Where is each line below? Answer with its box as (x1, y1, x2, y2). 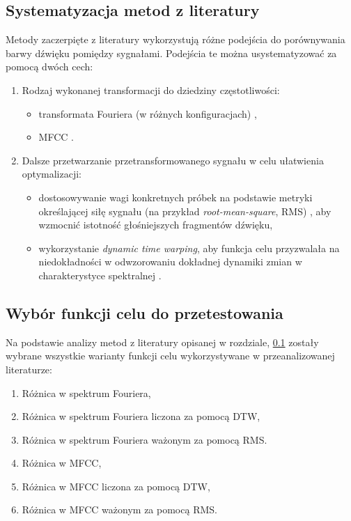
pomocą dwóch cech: (6, 59, 93, 74)
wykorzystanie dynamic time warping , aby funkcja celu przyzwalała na (38, 240, 340, 255)
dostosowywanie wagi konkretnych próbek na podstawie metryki (38, 189, 313, 204)
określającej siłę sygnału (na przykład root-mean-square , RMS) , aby (38, 203, 331, 218)
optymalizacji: (22, 166, 81, 181)
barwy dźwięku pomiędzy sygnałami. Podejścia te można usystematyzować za (6, 45, 337, 60)
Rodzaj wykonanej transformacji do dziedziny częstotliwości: (22, 82, 280, 97)
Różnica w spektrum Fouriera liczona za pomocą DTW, (22, 409, 260, 423)
